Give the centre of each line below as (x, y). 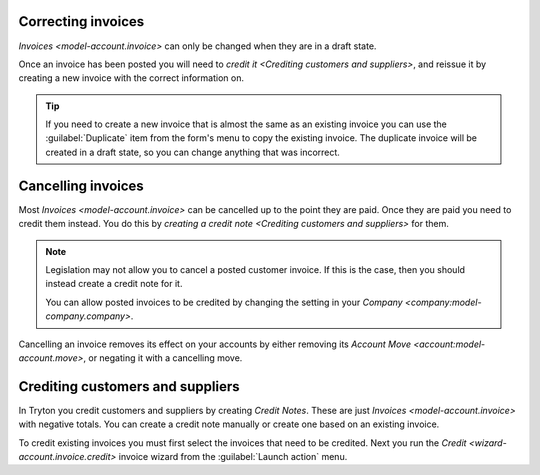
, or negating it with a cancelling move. (163, 357)
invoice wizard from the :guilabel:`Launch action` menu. (233, 456)
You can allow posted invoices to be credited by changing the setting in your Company (224, 302)
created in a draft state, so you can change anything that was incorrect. (192, 152)
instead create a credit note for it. (114, 284)
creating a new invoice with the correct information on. (131, 78)
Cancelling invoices (81, 185)
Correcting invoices (81, 21)
